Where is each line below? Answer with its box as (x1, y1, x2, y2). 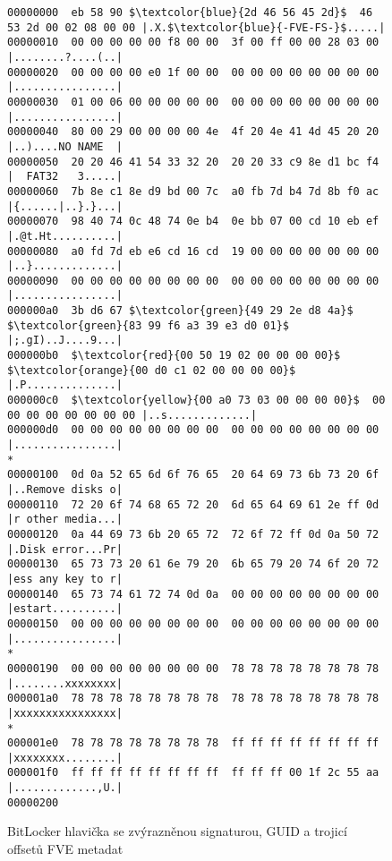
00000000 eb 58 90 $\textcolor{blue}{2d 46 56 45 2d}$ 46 (7, 6, 373, 19)
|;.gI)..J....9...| (7, 334, 123, 347)
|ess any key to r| (7, 572, 123, 585)
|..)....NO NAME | (7, 140, 123, 153)
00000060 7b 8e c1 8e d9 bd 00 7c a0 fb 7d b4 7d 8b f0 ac (7, 184, 379, 198)
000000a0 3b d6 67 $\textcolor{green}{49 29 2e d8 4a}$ (7, 304, 354, 318)
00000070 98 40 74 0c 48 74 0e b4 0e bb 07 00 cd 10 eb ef (7, 215, 379, 228)
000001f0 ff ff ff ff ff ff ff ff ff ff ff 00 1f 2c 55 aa (7, 766, 379, 780)
